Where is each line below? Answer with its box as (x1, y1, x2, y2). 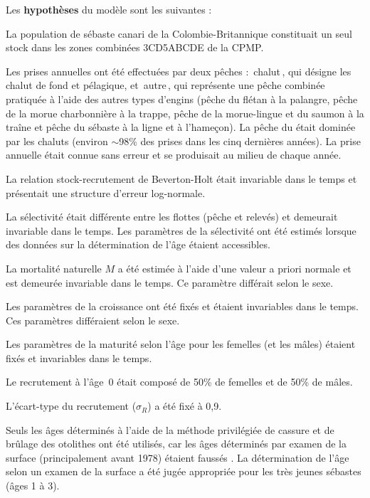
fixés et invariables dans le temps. (6, 350, 152, 365)
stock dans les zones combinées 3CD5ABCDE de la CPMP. (6, 40, 264, 55)
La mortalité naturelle (6, 260, 102, 275)
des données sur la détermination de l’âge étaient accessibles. (6, 237, 270, 252)
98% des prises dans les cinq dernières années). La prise (119, 133, 361, 148)
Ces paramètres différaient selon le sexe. (6, 312, 180, 327)
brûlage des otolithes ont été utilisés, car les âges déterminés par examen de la (6, 436, 347, 451)
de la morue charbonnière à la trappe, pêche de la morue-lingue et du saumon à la (6, 105, 364, 120)
